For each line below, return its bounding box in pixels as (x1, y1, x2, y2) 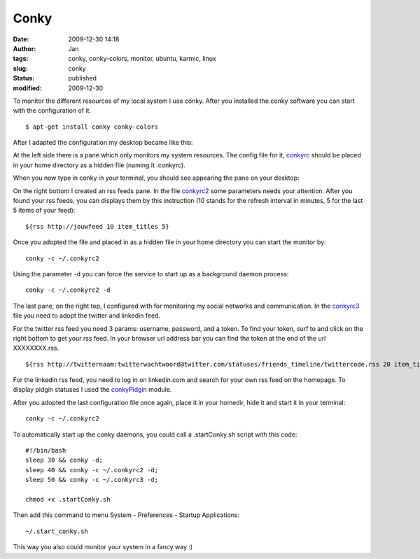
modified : (13, 84, 42, 92)
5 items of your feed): (13, 206, 76, 215)
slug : (13, 64, 28, 73)
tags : (13, 55, 29, 63)
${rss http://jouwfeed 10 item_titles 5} (25, 222, 169, 230)
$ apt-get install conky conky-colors (25, 122, 159, 131)
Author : (13, 44, 36, 52)
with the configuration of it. (13, 106, 91, 115)
